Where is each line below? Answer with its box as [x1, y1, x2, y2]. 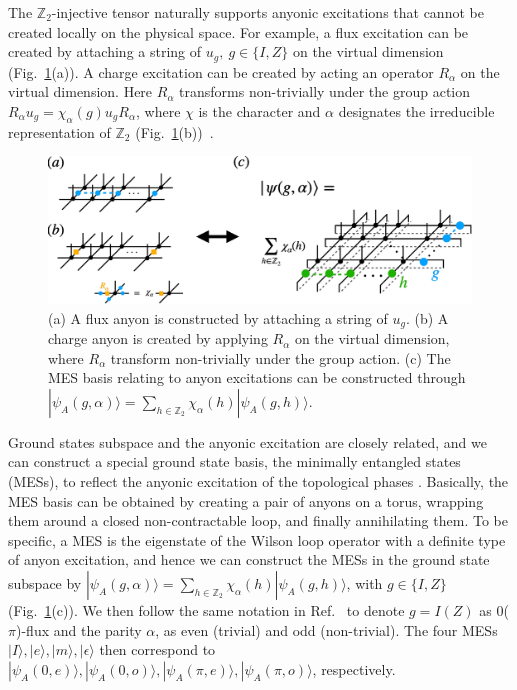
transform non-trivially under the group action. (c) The [110, 347, 451, 368]
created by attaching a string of [8, 41, 202, 62]
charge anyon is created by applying [48, 328, 268, 349]
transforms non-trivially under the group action [179, 81, 471, 102]
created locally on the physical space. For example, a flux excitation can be [8, 21, 469, 42]
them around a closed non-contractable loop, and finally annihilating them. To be [8, 510, 508, 531]
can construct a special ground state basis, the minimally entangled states [8, 451, 461, 472]
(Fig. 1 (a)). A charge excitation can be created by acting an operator [8, 61, 434, 82]
